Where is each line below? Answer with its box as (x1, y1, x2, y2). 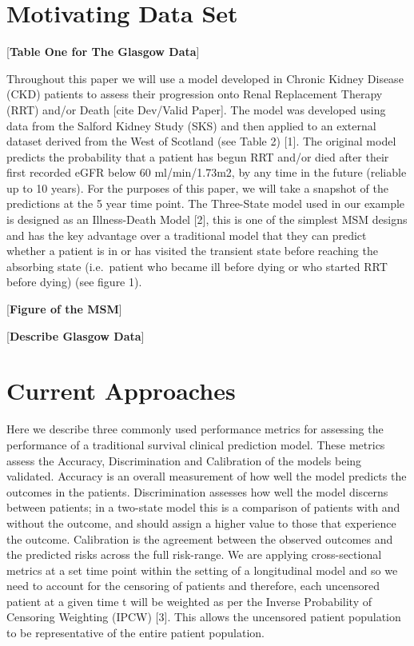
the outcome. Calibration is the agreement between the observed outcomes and (6, 530, 393, 547)
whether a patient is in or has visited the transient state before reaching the (6, 242, 378, 259)
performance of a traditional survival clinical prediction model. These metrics (6, 436, 385, 453)
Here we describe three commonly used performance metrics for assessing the (6, 421, 384, 437)
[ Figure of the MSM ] (6, 301, 122, 317)
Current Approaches (6, 374, 236, 407)
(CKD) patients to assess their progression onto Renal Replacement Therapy (6, 86, 383, 102)
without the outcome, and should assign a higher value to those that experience (6, 514, 396, 531)
